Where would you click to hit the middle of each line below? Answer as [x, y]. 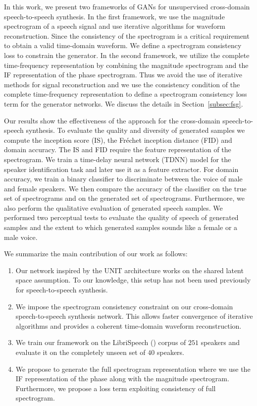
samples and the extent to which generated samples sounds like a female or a [121, 227]
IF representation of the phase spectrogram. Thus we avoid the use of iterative [123, 75]
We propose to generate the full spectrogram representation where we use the [133, 369]
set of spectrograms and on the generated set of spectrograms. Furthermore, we [124, 198]
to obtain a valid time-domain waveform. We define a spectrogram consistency [123, 45]
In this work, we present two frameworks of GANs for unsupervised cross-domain [127, 6]
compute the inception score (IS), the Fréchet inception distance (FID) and [118, 140]
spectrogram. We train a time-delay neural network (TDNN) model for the [118, 159]
